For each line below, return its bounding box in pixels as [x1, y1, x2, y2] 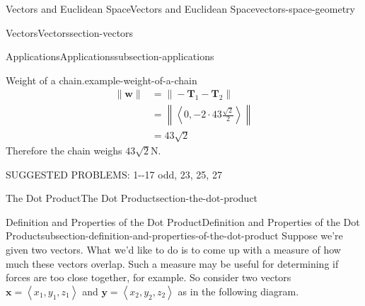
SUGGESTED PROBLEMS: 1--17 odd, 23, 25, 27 [6, 166, 222, 181]
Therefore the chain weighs [6, 143, 122, 158]
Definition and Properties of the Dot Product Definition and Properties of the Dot [6, 214, 360, 229]
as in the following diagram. [178, 283, 299, 298]
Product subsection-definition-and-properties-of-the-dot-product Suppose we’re [6, 228, 343, 243]
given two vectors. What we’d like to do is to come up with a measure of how [6, 242, 341, 256]
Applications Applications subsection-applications [6, 49, 214, 64]
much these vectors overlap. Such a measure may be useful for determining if [6, 256, 339, 271]
